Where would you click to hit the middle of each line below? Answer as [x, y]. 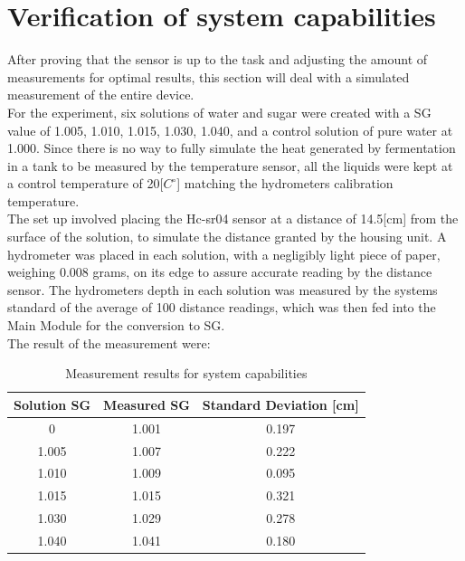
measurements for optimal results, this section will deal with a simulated [209, 76]
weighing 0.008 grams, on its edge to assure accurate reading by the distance [220, 272]
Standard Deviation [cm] [280, 404]
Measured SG [147, 404]
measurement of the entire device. [101, 95]
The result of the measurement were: [109, 342]
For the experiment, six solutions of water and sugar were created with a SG [219, 112]
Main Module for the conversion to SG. [116, 325]
